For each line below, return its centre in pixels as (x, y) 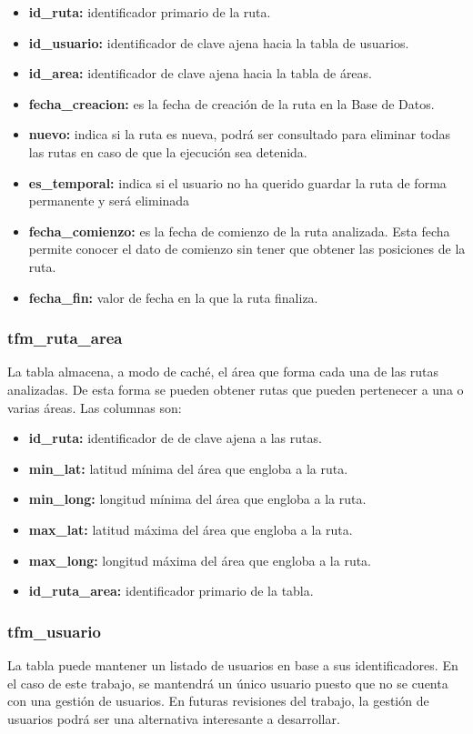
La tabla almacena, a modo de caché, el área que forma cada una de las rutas (223, 372)
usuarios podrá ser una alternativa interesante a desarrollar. (174, 718)
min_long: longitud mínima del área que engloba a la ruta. (197, 499)
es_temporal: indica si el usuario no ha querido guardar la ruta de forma (237, 182)
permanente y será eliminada (109, 201)
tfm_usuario (54, 631)
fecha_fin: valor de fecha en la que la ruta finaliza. (173, 297)
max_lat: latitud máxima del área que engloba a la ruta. (191, 529)
